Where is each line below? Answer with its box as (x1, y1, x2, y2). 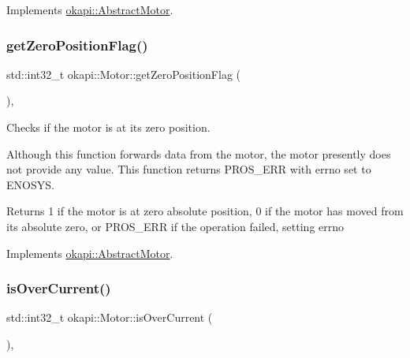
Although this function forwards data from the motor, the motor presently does (6, 145, 391, 162)
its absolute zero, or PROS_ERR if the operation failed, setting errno (6, 218, 345, 234)
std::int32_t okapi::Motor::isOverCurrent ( (6, 309, 213, 326)
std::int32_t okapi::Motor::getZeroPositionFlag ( (6, 65, 241, 82)
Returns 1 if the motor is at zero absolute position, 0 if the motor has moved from (6, 203, 404, 219)
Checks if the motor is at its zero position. (6, 119, 211, 135)
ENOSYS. (6, 176, 54, 192)
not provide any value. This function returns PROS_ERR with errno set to (6, 161, 371, 177)
